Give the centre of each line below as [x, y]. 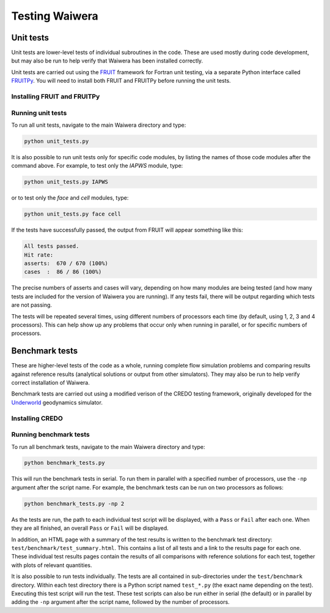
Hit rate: [39, 255]
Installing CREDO [37, 418]
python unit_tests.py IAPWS [66, 182]
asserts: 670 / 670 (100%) [66, 263]
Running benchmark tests [50, 435]
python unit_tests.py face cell [73, 214]
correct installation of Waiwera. [50, 383]
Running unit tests [39, 113]
